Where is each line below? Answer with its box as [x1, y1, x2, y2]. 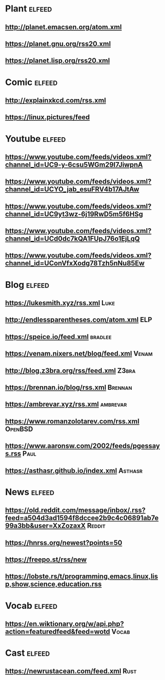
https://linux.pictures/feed [5, 113, 90, 122]
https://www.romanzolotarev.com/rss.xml [5, 417, 140, 425]
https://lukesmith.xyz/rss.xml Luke [5, 299, 115, 307]
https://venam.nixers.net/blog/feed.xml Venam [5, 349, 153, 358]
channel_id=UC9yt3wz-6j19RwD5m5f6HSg [5, 210, 143, 218]
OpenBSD [5, 425, 33, 433]
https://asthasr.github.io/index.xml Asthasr [5, 466, 143, 475]
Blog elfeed [5, 279, 50, 290]
